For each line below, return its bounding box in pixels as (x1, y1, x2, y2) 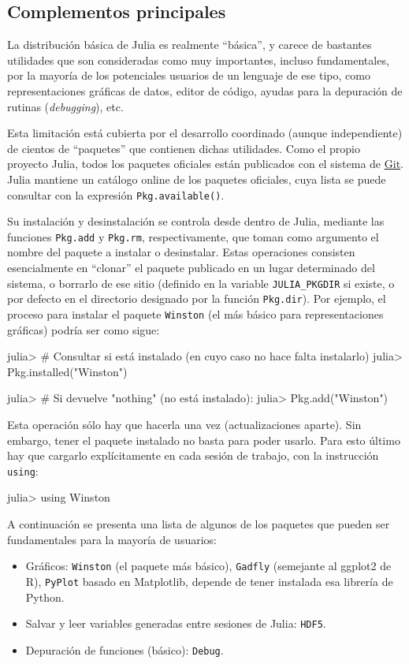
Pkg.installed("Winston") (7, 363, 128, 379)
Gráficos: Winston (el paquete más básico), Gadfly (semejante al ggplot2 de (25, 558, 392, 574)
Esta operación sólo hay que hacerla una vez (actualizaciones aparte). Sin (7, 416, 362, 432)
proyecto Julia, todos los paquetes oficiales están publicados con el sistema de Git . (7, 155, 403, 172)
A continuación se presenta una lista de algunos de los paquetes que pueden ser (7, 516, 390, 532)
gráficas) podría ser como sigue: (7, 321, 160, 338)
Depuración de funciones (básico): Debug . (25, 641, 224, 658)
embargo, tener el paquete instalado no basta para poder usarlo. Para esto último (7, 431, 400, 448)
